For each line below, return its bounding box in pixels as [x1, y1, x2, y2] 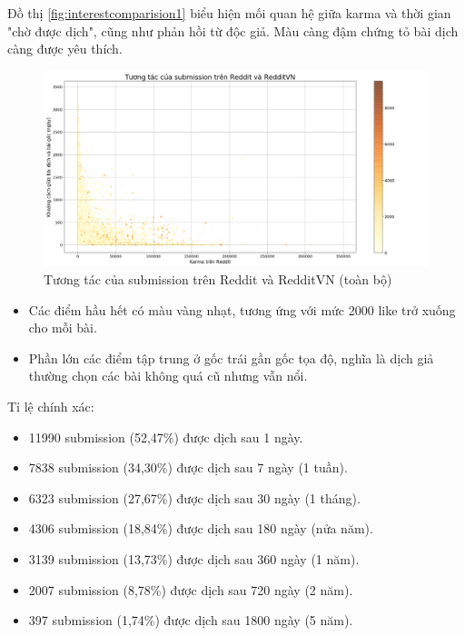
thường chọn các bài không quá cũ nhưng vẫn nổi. [28, 366, 308, 385]
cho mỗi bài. [28, 318, 97, 337]
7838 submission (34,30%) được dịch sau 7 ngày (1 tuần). [28, 458, 348, 477]
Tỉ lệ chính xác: [7, 397, 94, 416]
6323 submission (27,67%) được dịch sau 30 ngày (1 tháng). [28, 488, 361, 507]
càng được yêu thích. [7, 39, 123, 58]
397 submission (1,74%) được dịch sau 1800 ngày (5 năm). [28, 611, 353, 630]
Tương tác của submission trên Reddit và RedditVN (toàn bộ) [44, 270, 392, 289]
